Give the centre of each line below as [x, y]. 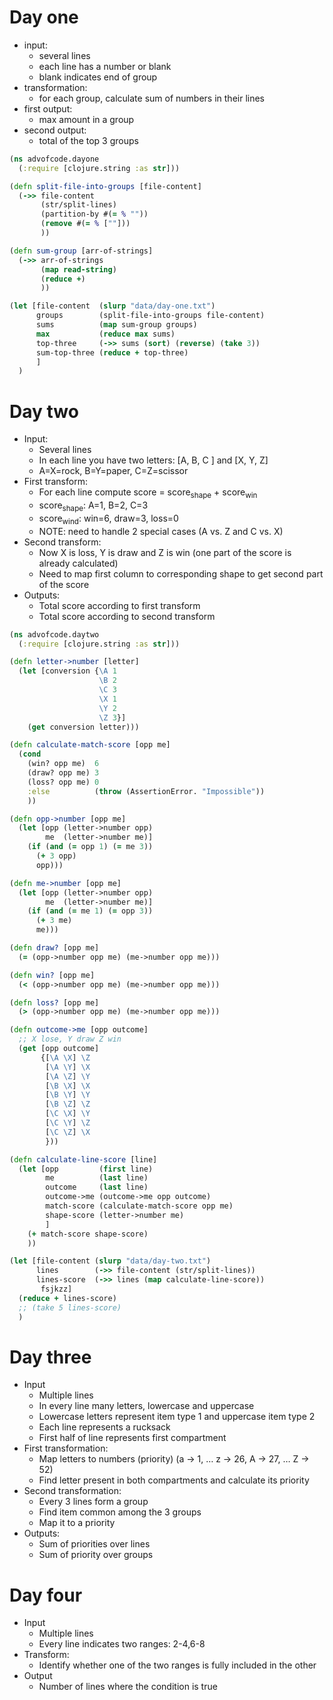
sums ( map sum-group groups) [116, 325]
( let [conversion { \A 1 [67, 671]
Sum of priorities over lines [94, 1544]
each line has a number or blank [105, 66]
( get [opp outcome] [59, 1049]
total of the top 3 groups [88, 140]
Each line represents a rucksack [104, 1427]
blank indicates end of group [98, 77]
